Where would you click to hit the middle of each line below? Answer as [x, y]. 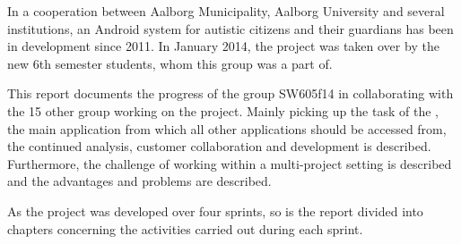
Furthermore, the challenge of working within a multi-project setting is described [230, 163]
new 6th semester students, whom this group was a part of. [170, 63]
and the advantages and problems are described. [139, 181]
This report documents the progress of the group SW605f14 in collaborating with [230, 93]
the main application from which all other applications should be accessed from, [227, 128]
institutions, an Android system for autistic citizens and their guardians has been [230, 28]
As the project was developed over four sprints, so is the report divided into [215, 210]
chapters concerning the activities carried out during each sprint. [185, 228]
